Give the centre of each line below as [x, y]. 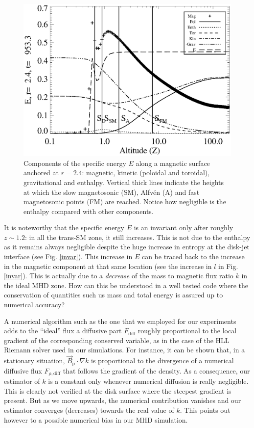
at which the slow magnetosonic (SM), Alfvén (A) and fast [112, 192]
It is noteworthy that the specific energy [64, 227]
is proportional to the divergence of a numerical [162, 361]
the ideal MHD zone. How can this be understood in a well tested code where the [126, 285]
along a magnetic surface [173, 163]
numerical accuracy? [35, 305]
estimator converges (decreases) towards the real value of [89, 410]
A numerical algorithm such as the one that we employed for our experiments [120, 321]
